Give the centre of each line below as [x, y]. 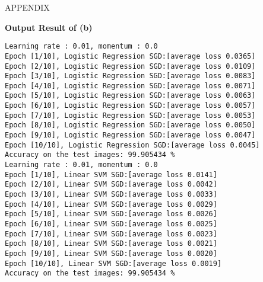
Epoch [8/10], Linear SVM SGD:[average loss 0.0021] [111, 244]
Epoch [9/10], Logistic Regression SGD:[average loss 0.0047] [130, 135]
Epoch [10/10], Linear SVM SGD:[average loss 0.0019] [113, 263]
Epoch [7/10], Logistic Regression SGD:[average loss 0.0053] [130, 115]
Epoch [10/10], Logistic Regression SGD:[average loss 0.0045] [132, 145]
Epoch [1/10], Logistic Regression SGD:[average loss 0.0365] [130, 56]
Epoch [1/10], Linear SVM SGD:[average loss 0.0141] [111, 174]
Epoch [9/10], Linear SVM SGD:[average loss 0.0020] [111, 253]
